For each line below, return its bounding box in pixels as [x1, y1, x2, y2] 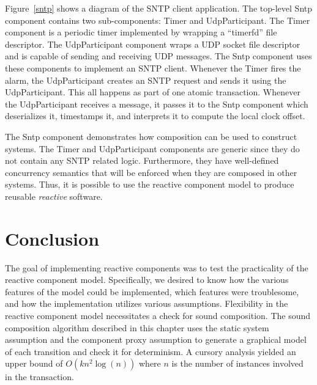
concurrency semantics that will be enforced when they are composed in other [5, 166, 297, 178]
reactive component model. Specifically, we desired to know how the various [5, 273, 289, 286]
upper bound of [5, 357, 63, 370]
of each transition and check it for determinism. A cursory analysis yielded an [5, 345, 296, 358]
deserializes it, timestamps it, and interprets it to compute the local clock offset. [5, 109, 305, 122]
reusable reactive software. [5, 189, 103, 202]
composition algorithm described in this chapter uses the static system [5, 321, 269, 334]
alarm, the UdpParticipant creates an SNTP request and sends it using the [5, 73, 286, 86]
